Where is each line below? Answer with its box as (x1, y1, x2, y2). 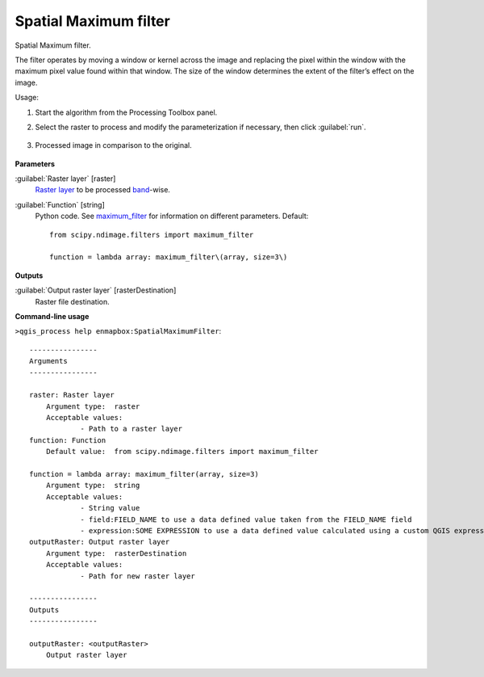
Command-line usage (15, 311, 90, 321)
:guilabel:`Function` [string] (15, 200, 105, 209)
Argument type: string (45, 481, 140, 490)
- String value (80, 503, 140, 513)
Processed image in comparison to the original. (35, 141, 193, 150)
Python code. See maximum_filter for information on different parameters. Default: (35, 211, 309, 221)
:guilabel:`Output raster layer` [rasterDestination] (15, 285, 177, 295)
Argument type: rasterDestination (45, 549, 187, 557)
